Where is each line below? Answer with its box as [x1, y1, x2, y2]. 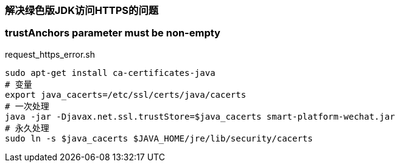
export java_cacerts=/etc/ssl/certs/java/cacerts [5, 89, 247, 100]
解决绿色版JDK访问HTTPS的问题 [5, 4, 159, 16]
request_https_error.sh [5, 49, 96, 60]
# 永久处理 [5, 123, 49, 133]
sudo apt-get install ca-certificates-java [5, 67, 216, 78]
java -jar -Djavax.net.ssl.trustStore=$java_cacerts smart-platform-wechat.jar [5, 111, 395, 121]
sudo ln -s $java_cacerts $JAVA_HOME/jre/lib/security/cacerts [5, 133, 313, 143]
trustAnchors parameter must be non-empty [5, 27, 220, 39]
